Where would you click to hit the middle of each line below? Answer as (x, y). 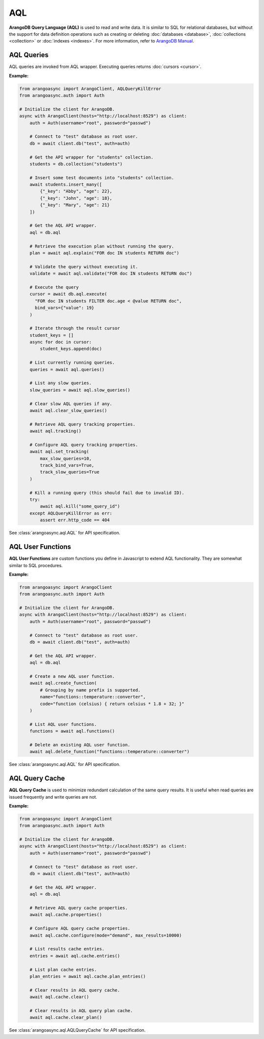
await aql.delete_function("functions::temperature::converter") (110, 752)
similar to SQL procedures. (36, 565)
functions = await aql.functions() (72, 731)
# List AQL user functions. (63, 724)
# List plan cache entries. (63, 970)
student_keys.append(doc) (71, 349)
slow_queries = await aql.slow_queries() (80, 390)
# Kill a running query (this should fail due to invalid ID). (107, 493)
